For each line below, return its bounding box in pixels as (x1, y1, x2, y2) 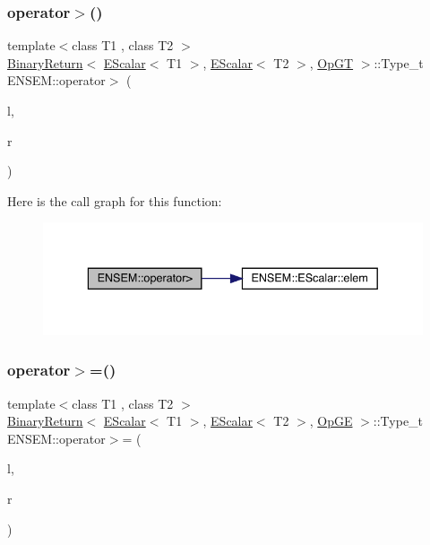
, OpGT (309, 53, 354, 72)
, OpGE (309, 411, 353, 430)
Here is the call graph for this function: (7, 191, 222, 210)
